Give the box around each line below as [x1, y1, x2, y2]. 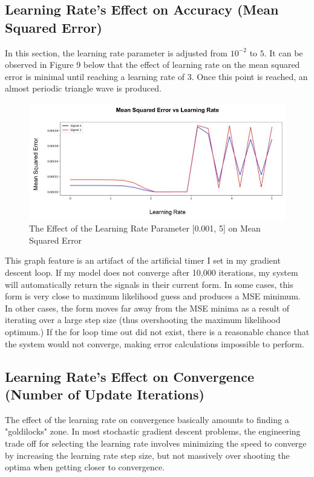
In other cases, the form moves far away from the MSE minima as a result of [5, 301, 290, 314]
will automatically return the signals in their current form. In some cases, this [5, 278, 293, 290]
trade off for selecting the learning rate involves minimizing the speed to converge [5, 436, 307, 449]
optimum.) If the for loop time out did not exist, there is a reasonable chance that [5, 325, 310, 338]
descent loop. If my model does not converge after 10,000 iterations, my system [5, 265, 298, 278]
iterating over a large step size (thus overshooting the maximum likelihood [5, 313, 281, 326]
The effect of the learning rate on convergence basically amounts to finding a [5, 413, 289, 425]
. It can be [264, 46, 303, 59]
